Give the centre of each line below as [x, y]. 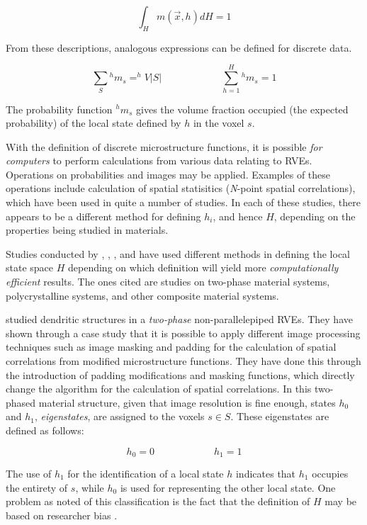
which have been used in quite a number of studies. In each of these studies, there [183, 202]
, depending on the [315, 216]
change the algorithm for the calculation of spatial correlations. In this [159, 389]
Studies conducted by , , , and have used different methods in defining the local [178, 253]
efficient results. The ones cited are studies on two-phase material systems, [168, 282]
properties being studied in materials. [87, 230]
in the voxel [219, 123]
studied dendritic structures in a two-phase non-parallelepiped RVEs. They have [179, 319]
